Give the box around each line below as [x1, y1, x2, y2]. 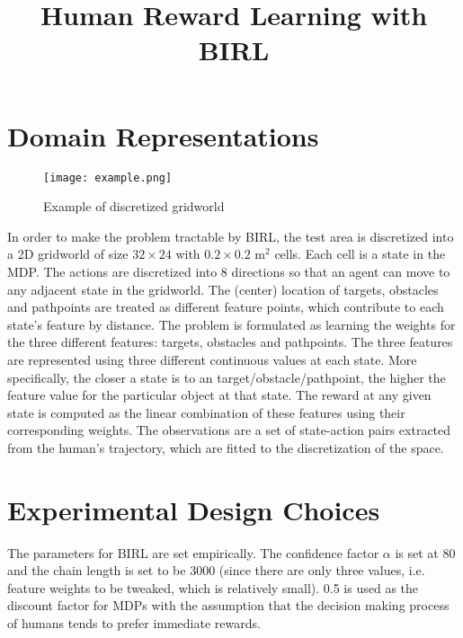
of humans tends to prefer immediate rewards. [7, 613, 261, 632]
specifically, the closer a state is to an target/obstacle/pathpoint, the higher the [7, 368, 446, 386]
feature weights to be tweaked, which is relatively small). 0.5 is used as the [7, 578, 419, 597]
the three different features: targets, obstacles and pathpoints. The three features [7, 332, 453, 351]
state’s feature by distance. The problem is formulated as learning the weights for [7, 315, 456, 333]
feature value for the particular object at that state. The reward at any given [7, 385, 432, 404]
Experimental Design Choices [7, 491, 380, 527]
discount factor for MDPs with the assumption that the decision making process [7, 596, 450, 615]
